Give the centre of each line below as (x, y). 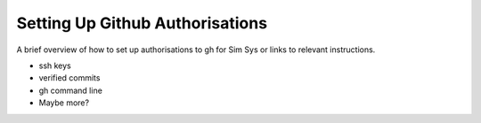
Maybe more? (64, 103)
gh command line (70, 90)
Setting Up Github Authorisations (142, 23)
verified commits (69, 78)
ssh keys (55, 65)
